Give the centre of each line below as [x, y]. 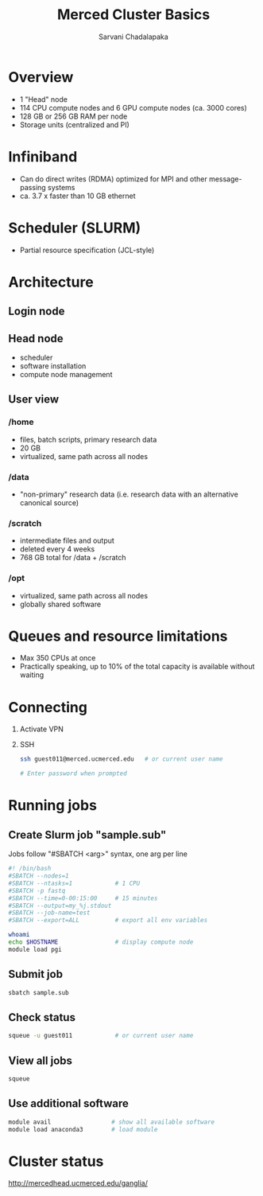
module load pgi [35, 949]
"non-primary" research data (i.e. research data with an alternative [129, 494]
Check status [42, 1017]
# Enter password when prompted [73, 773]
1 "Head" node [43, 99]
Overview [41, 77]
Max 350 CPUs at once [58, 658]
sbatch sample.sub [39, 992]
